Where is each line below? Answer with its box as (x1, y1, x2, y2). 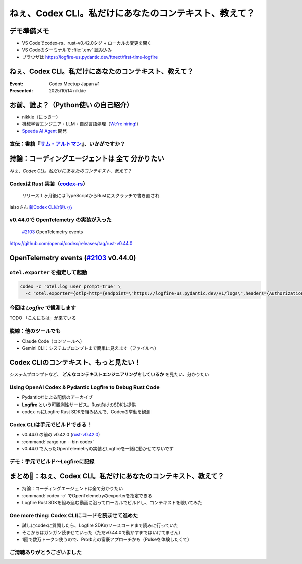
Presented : (9, 88, 33, 94)
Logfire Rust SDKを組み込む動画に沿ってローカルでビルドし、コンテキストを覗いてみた (22, 500, 202, 506)
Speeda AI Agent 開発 (22, 128, 67, 134)
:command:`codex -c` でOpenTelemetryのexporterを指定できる (22, 492, 153, 498)
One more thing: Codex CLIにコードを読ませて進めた (9, 512, 138, 519)
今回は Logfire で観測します (9, 304, 77, 311)
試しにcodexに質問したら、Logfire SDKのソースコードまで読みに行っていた (22, 522, 179, 528)
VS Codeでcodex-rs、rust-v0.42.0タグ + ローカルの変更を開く (22, 40, 152, 46)
